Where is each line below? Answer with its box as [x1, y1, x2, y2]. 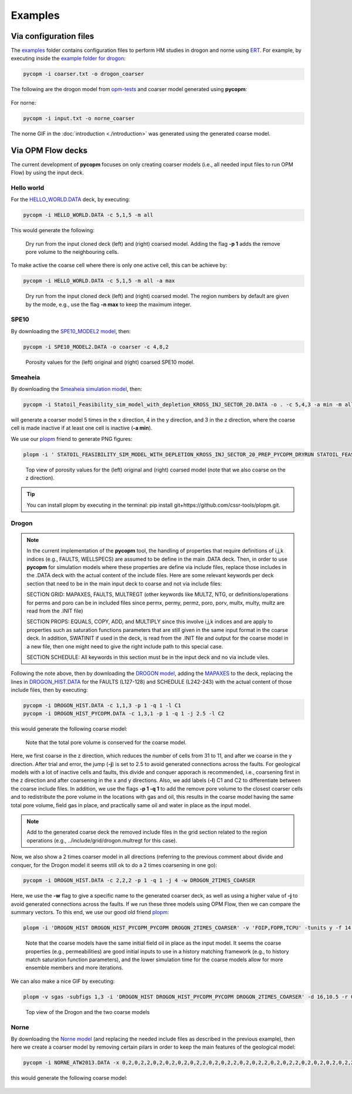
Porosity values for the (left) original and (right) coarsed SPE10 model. [25, 359, 195, 366]
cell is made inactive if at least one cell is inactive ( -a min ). [11, 424, 153, 431]
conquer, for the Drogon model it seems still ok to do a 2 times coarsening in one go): [11, 861, 217, 868]
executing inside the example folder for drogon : [11, 55, 126, 62]
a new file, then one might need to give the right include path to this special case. [26, 643, 224, 650]
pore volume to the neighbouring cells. [25, 248, 119, 255]
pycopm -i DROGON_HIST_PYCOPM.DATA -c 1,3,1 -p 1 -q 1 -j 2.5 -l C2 [23, 710, 225, 717]
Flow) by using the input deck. [11, 169, 84, 176]
